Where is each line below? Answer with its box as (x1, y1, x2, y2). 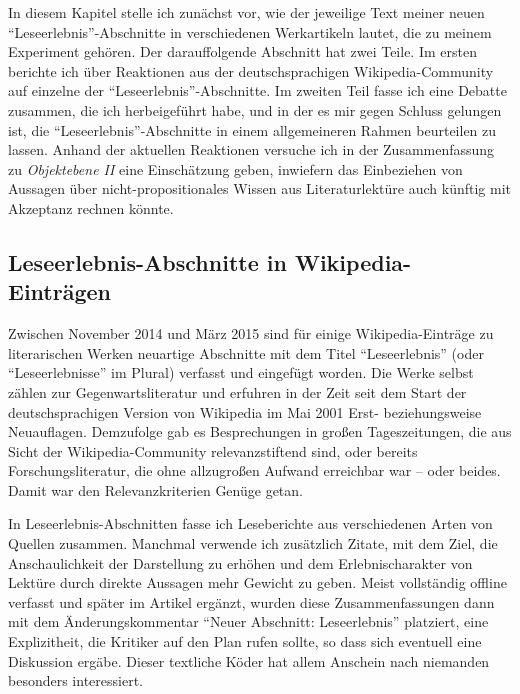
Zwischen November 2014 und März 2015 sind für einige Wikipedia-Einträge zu (8, 323, 494, 344)
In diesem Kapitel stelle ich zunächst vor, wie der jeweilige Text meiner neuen (8, 2, 485, 22)
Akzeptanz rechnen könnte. (8, 197, 174, 218)
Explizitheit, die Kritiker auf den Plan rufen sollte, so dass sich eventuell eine (8, 631, 482, 652)
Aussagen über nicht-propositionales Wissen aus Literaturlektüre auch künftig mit (8, 178, 512, 199)
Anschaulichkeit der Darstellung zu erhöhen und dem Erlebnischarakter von (8, 552, 473, 573)
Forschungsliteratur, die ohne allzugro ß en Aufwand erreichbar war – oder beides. (8, 460, 501, 481)
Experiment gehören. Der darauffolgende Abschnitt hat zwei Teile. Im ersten (8, 41, 477, 62)
